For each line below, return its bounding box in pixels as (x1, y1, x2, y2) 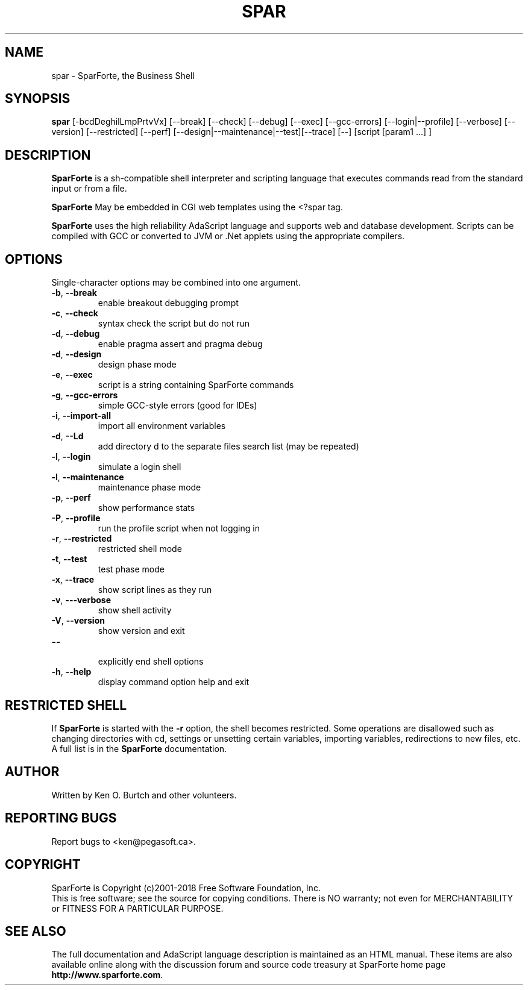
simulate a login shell (98, 462, 181, 472)
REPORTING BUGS (5, 810, 117, 826)
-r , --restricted (51, 533, 112, 544)
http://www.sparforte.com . (51, 970, 163, 980)
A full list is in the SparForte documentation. (51, 743, 227, 754)
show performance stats (98, 503, 195, 513)
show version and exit (98, 625, 185, 636)
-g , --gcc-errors (51, 390, 118, 401)
